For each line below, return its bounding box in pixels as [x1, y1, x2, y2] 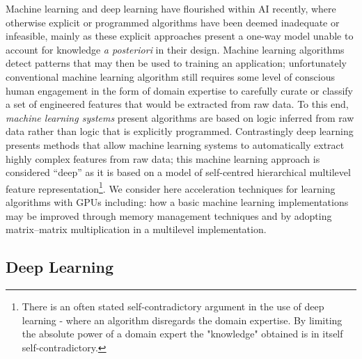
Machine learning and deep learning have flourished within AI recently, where [6, 1, 336, 15]
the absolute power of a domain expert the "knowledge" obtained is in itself [22, 326, 343, 341]
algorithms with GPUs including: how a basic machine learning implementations [6, 194, 349, 209]
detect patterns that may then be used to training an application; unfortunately [6, 56, 347, 70]
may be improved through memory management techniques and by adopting [6, 208, 332, 223]
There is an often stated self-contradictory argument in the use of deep [22, 298, 324, 313]
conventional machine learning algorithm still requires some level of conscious [6, 69, 336, 83]
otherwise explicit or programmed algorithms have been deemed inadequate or [6, 15, 340, 29]
